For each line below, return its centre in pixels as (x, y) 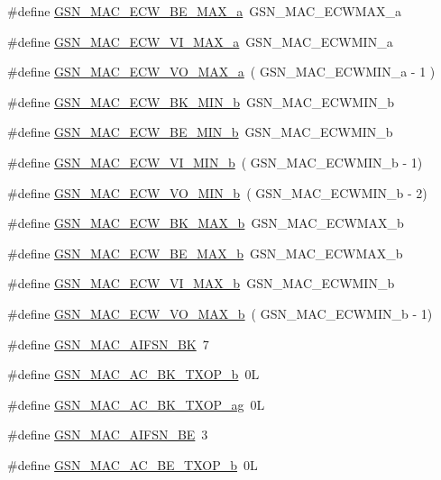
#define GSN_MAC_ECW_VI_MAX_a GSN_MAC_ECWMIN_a (200, 41)
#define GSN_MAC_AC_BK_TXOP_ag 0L (136, 404)
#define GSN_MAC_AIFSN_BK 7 (108, 344)
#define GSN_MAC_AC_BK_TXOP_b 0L (133, 374)
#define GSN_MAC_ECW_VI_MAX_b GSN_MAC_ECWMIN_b (201, 283)
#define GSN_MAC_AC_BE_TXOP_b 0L (133, 464)
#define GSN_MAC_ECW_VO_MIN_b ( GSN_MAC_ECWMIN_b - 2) (217, 192)
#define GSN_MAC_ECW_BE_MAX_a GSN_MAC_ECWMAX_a (204, 11)
